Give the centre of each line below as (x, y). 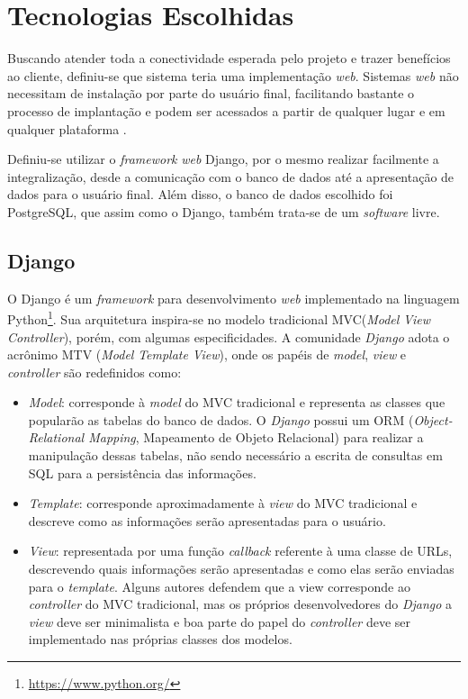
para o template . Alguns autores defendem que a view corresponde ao (219, 586)
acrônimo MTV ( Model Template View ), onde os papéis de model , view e (207, 354)
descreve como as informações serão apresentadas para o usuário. (207, 520)
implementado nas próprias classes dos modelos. (160, 639)
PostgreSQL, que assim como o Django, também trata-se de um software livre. (224, 211)
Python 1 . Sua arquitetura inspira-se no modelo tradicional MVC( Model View (219, 318)
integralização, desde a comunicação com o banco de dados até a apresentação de (231, 176)
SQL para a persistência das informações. (142, 472)
